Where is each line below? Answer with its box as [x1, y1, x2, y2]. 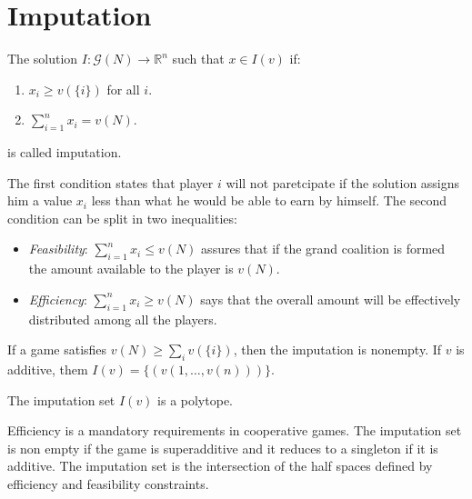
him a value [7, 191, 73, 210]
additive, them [7, 360, 88, 379]
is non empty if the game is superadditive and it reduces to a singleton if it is [7, 438, 438, 457]
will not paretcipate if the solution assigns [226, 173, 460, 192]
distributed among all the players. [28, 309, 217, 328]
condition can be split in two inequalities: [7, 208, 237, 227]
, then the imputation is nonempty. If [233, 340, 442, 359]
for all [106, 79, 140, 98]
